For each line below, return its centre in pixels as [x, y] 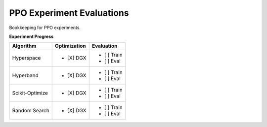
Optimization [70, 46]
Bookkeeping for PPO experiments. [45, 28]
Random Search [31, 111]
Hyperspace [26, 58]
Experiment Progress [31, 36]
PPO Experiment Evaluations [69, 13]
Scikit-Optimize [30, 93]
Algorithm [24, 46]
